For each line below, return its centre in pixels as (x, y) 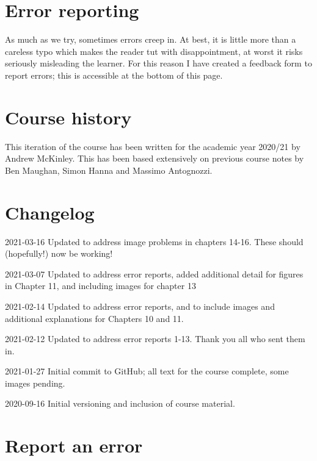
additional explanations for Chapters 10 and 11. (94, 318)
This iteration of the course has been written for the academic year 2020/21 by (153, 146)
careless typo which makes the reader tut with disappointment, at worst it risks (154, 51)
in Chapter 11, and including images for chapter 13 (100, 286)
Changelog (50, 212)
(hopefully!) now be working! (59, 253)
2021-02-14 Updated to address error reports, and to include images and (140, 306)
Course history (68, 117)
